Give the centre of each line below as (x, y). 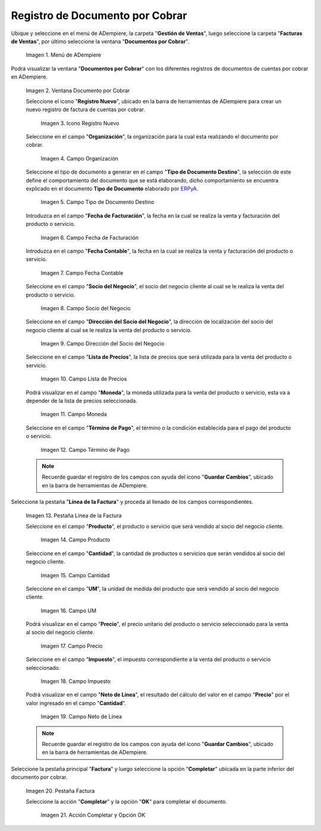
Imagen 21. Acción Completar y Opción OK (93, 815)
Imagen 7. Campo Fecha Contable (82, 273)
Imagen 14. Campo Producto (75, 540)
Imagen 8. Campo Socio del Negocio (86, 308)
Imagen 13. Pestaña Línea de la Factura (74, 515)
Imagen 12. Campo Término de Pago (85, 449)
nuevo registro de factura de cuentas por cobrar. (86, 109)
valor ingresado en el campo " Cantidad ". (76, 703)
